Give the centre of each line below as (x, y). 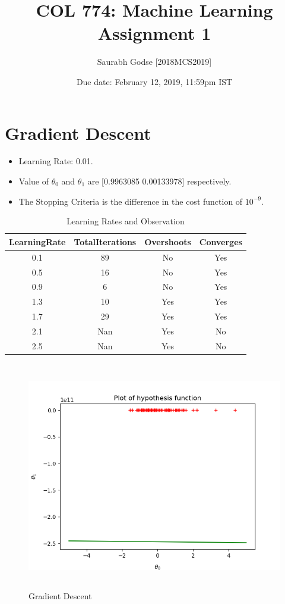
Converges (221, 241)
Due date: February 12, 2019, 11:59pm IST (154, 81)
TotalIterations (105, 241)
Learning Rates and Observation (126, 221)
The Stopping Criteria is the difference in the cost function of (131, 201)
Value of (34, 181)
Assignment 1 (154, 33)
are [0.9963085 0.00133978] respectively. (159, 181)
